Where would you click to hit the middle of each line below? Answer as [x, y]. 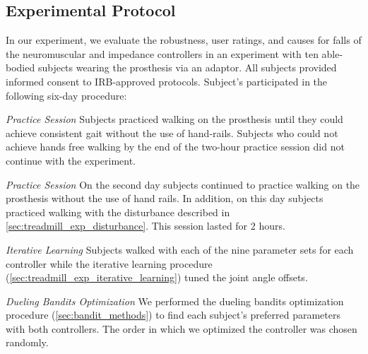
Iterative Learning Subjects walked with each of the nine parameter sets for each [180, 249]
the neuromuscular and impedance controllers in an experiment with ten [162, 53]
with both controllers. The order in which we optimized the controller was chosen [182, 328]
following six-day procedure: [66, 95]
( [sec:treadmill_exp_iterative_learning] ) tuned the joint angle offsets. [157, 277]
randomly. [27, 342]
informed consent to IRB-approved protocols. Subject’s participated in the [167, 81]
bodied [20, 67]
